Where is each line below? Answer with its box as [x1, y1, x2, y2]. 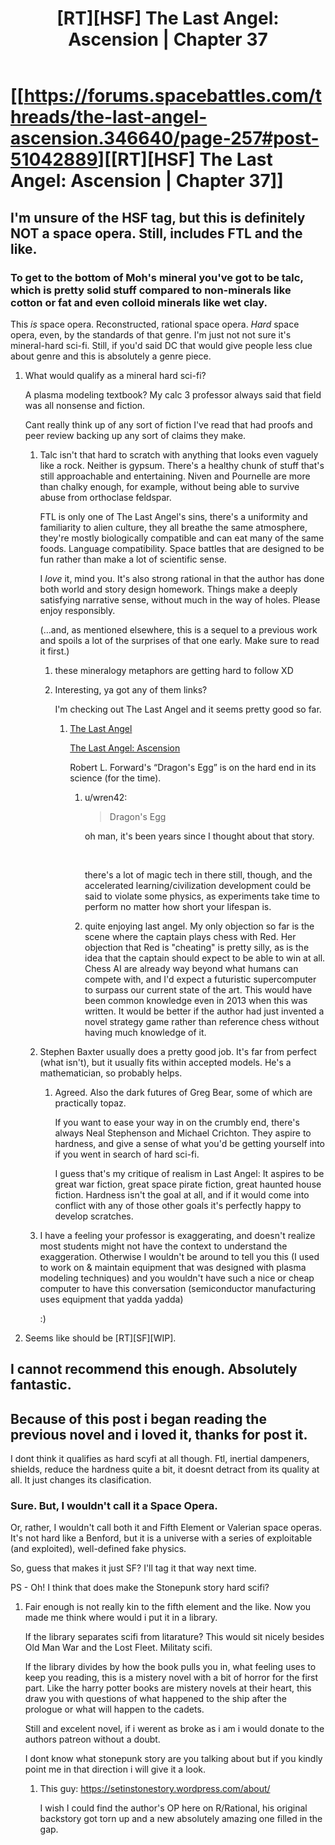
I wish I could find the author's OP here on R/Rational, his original [39, 1802, 308, 1814]
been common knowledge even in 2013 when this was [84, 994, 308, 1006]
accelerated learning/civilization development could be [84, 879, 312, 891]
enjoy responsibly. [39, 604, 116, 616]
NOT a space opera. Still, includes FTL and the [10, 225, 303, 242]
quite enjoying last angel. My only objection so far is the [84, 920, 315, 932]
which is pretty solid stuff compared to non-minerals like [10, 283, 292, 297]
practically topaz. [54, 1097, 127, 1109]
